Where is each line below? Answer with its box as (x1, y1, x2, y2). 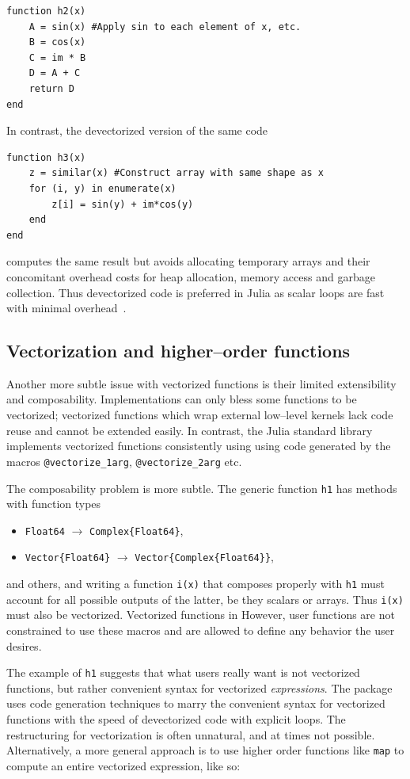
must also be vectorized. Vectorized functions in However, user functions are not (6, 606, 395, 623)
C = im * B (28, 52, 86, 63)
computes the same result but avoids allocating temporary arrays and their (6, 253, 370, 269)
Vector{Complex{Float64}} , (135, 548, 274, 565)
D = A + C (28, 67, 81, 79)
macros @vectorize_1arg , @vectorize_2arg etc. (6, 453, 242, 469)
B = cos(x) (28, 36, 86, 48)
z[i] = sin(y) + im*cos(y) (51, 198, 194, 210)
